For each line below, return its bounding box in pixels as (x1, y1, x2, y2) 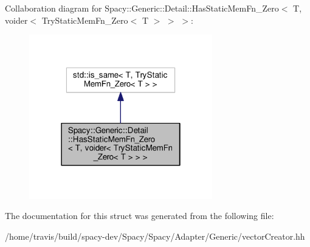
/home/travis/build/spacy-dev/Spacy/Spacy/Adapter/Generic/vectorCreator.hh (5, 229, 305, 242)
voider (5, 13, 28, 26)
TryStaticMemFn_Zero (41, 13, 128, 26)
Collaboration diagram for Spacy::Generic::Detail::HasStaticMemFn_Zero (5, 2, 279, 14)
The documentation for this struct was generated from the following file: (5, 209, 274, 222)
